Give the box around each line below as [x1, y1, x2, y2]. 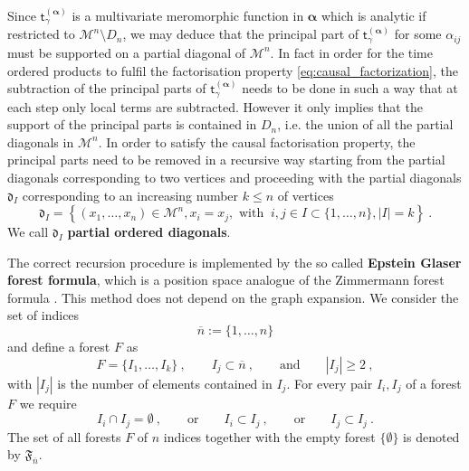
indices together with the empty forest [163, 427, 376, 446]
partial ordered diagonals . [67, 222, 231, 241]
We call [7, 222, 49, 241]
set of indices [7, 306, 80, 325]
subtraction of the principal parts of [7, 79, 206, 98]
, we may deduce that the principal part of [122, 24, 359, 43]
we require [19, 393, 77, 412]
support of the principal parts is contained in [7, 115, 257, 134]
